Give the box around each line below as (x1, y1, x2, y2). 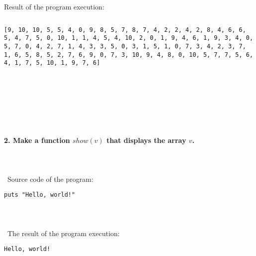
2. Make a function (4, 135, 70, 145)
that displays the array (106, 135, 186, 145)
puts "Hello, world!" (4, 191, 76, 199)
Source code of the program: (7, 173, 93, 184)
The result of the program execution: (7, 228, 120, 238)
